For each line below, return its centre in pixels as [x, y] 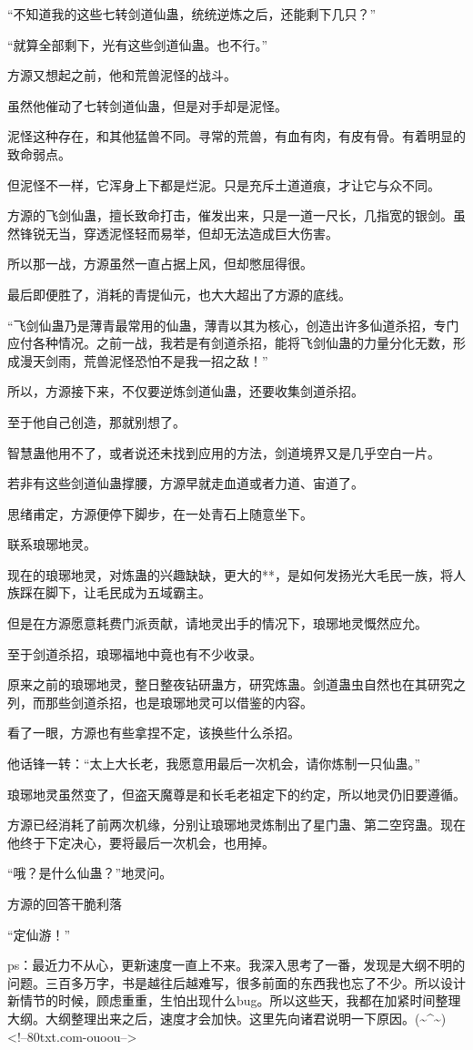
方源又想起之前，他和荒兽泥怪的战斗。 [122, 75]
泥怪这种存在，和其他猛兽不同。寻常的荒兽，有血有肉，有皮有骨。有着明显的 [236, 136]
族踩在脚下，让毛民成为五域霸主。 [109, 592]
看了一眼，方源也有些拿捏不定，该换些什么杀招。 [154, 733]
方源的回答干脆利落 [65, 903]
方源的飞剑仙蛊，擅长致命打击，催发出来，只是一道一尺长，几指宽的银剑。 [230, 215]
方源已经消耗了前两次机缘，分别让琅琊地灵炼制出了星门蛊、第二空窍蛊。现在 [236, 825]
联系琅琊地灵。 [52, 544]
